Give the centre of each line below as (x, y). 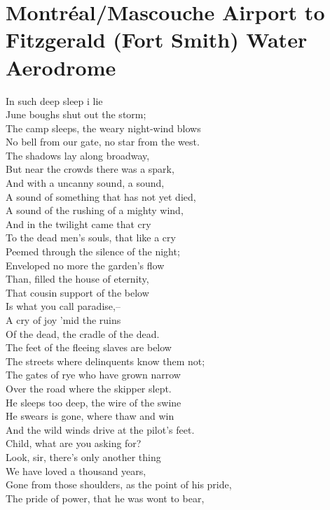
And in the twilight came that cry (78, 224)
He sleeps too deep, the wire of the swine (94, 402)
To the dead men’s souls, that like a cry (91, 238)
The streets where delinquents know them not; (105, 361)
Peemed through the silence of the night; (93, 252)
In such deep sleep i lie (54, 100)
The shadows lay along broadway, (78, 155)
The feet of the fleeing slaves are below (89, 347)
